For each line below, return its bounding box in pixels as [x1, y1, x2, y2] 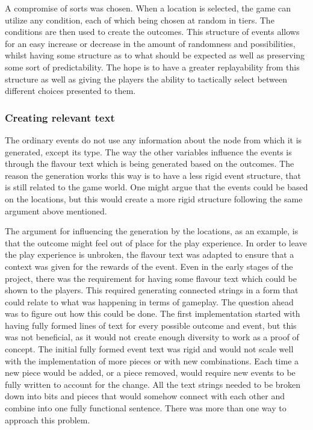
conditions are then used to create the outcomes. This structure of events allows [5, 25, 300, 38]
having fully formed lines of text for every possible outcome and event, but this [5, 319, 297, 331]
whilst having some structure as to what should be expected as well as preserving [5, 49, 305, 61]
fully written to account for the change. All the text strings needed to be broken [5, 378, 301, 390]
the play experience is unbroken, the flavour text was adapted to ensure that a [5, 248, 294, 261]
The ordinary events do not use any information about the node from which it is [5, 133, 302, 146]
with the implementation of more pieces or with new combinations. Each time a [5, 354, 299, 367]
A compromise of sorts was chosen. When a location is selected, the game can [5, 2, 291, 14]
